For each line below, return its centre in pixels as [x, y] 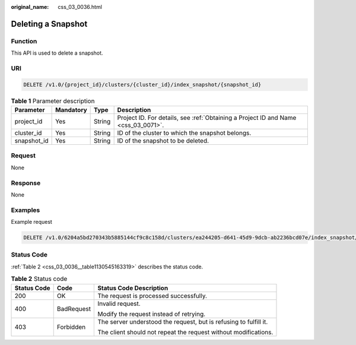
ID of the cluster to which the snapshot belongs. [184, 133]
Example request [32, 222]
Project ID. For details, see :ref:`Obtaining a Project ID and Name [207, 118]
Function [24, 41]
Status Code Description [133, 288]
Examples [26, 210]
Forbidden [71, 327]
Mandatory [71, 110]
